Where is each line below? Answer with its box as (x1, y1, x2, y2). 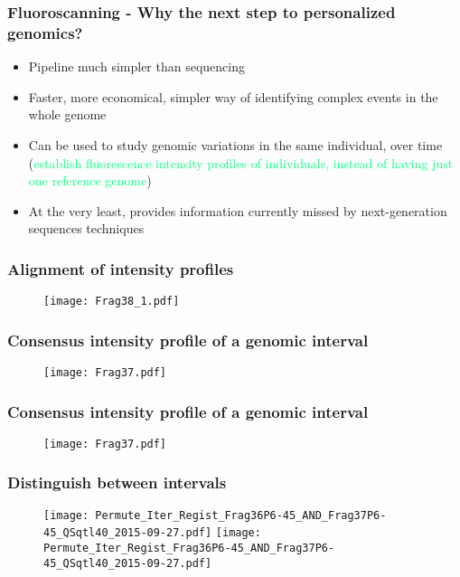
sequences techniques (28, 219, 145, 238)
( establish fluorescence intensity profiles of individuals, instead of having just (28, 153, 454, 172)
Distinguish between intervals (7, 471, 227, 494)
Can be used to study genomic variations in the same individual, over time (28, 135, 443, 154)
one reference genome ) (28, 171, 152, 190)
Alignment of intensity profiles (7, 257, 234, 279)
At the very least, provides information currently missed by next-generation (28, 201, 447, 220)
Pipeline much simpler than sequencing (28, 57, 245, 76)
